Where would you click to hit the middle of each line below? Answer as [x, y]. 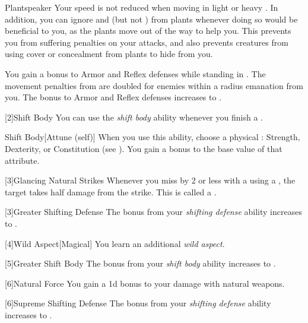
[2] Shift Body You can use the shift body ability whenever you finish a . [134, 117]
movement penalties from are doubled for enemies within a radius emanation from [154, 85]
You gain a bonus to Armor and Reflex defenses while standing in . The [135, 73]
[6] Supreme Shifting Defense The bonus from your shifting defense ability [138, 303]
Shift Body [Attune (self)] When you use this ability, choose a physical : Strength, [153, 137]
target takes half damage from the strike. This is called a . [111, 191]
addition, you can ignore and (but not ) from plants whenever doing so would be [151, 19]
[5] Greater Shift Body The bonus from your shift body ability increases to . [140, 263]
